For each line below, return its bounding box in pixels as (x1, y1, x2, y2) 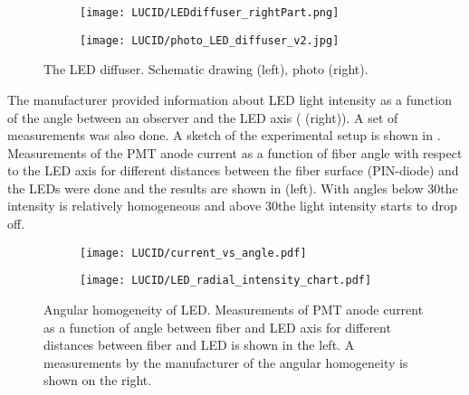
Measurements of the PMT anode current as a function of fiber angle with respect (7, 143, 463, 162)
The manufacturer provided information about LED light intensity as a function (7, 89, 452, 108)
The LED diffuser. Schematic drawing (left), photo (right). (43, 60, 368, 79)
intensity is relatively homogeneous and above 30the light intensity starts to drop (7, 196, 457, 215)
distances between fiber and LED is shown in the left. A (43, 335, 355, 354)
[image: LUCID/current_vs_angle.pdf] (80, 246, 307, 259)
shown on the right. (43, 371, 152, 390)
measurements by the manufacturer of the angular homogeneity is (43, 353, 408, 371)
